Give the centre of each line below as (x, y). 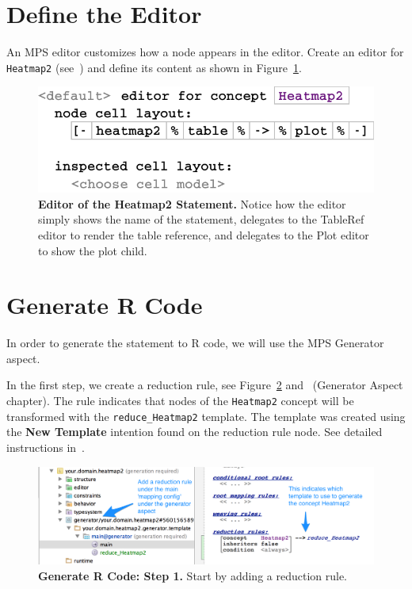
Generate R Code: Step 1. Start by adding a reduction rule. (193, 575)
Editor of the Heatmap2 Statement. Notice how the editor (192, 203)
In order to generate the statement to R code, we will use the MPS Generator (195, 343)
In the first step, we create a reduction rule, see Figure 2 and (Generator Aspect (205, 385)
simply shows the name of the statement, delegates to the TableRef (201, 219)
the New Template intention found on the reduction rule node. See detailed (195, 432)
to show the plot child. (93, 250)
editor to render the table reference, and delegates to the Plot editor (204, 234)
